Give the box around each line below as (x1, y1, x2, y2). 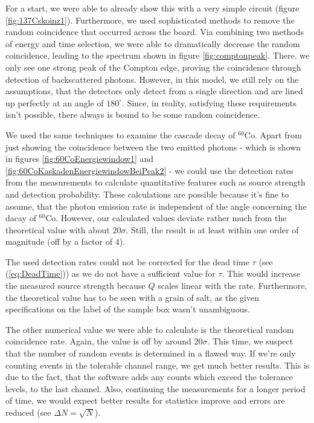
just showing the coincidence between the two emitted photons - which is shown (5, 140, 301, 153)
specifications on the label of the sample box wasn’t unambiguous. (5, 303, 250, 315)
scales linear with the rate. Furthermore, (158, 279, 307, 292)
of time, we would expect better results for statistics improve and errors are (5, 394, 285, 407)
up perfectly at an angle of (5, 96, 104, 109)
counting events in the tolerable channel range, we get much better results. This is (5, 358, 310, 371)
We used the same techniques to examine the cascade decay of (5, 128, 235, 141)
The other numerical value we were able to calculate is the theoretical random (5, 323, 294, 335)
